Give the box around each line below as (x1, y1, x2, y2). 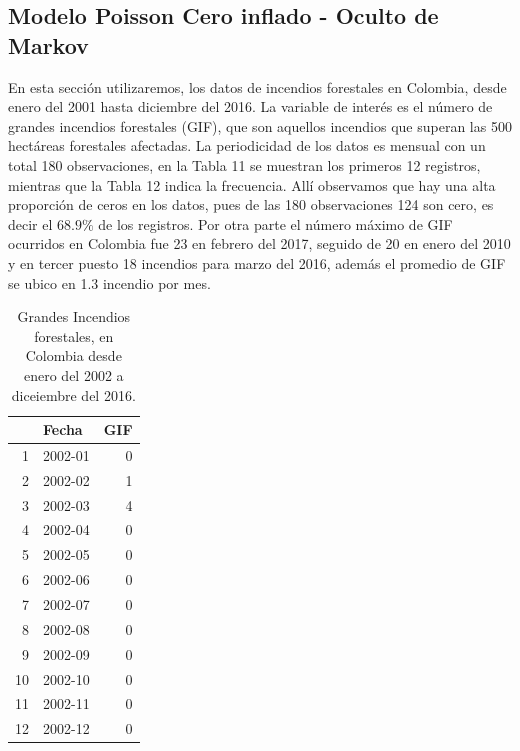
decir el (8, 213, 53, 234)
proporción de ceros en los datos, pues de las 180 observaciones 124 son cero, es (8, 194, 494, 215)
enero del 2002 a (23, 364, 124, 385)
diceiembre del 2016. (11, 384, 136, 405)
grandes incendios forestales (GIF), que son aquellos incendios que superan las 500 (8, 115, 512, 136)
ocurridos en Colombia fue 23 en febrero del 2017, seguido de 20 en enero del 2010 (8, 233, 511, 254)
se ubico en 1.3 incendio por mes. (8, 272, 211, 293)
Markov (8, 29, 89, 60)
